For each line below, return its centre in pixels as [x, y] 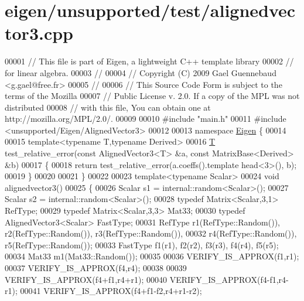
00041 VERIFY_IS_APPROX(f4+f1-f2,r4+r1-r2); [111, 291]
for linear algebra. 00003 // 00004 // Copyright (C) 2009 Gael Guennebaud [141, 72]
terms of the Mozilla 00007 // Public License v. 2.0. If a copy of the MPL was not [152, 96]
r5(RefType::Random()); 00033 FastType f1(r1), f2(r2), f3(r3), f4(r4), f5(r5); [142, 244]
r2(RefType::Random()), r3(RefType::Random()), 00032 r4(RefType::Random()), [151, 233]
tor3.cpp [39, 33]
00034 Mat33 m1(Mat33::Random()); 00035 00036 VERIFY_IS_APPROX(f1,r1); [152, 256]
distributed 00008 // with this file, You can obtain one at [108, 107]
